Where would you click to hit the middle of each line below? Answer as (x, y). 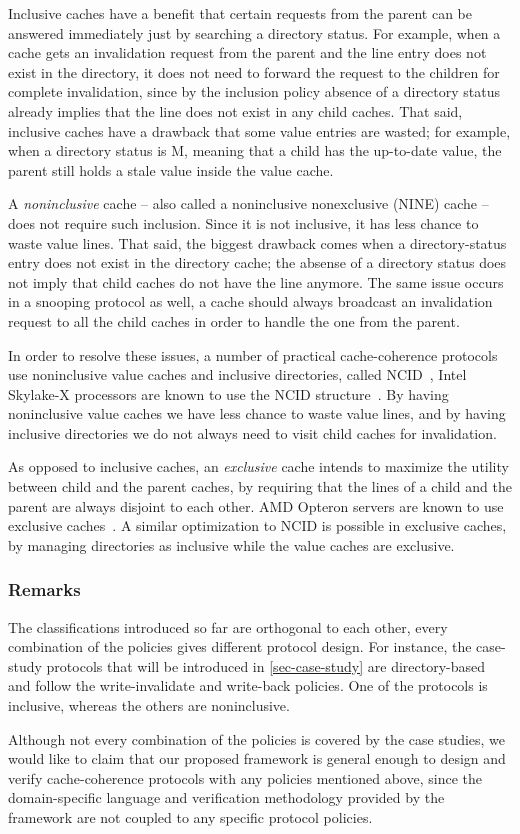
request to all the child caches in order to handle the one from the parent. (234, 320)
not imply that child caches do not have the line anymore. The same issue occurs (256, 281)
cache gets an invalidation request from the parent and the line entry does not (247, 52)
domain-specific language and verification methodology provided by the (226, 797)
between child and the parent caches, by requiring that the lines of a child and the (260, 486)
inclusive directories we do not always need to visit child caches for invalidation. (252, 432)
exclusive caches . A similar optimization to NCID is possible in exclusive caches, (257, 525)
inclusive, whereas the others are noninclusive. (149, 705)
